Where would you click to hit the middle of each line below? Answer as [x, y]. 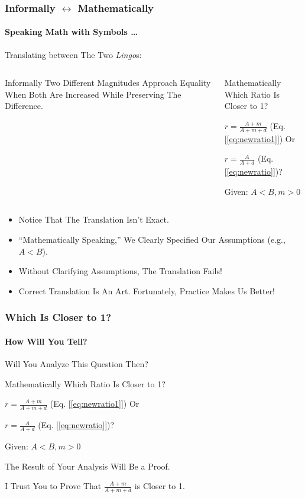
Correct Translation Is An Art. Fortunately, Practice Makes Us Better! [147, 290]
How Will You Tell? [46, 341]
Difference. [24, 106]
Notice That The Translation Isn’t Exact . [94, 219]
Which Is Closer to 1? [58, 317]
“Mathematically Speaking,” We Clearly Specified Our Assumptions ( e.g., [152, 240]
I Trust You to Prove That [53, 486]
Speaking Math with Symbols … [71, 32]
